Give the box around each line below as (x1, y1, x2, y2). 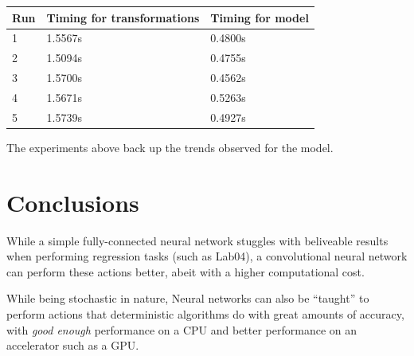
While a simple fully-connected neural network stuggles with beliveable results (6, 232, 389, 248)
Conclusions (6, 186, 139, 218)
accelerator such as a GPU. (6, 337, 139, 354)
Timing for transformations (46, 9, 200, 25)
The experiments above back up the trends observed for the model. (6, 139, 334, 155)
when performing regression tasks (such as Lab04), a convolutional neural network (6, 248, 408, 264)
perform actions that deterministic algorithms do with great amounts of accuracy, (6, 305, 404, 322)
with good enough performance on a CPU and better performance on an (6, 321, 357, 338)
